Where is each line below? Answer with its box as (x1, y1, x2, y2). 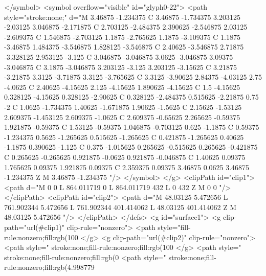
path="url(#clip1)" (4, 222, 64, 233)
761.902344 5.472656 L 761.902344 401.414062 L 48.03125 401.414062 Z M (4, 201, 237, 212)
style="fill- (158, 222, 191, 233)
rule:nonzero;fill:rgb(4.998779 (4, 262, 95, 272)
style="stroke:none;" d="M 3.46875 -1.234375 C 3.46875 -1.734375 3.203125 (4, 11, 240, 22)
